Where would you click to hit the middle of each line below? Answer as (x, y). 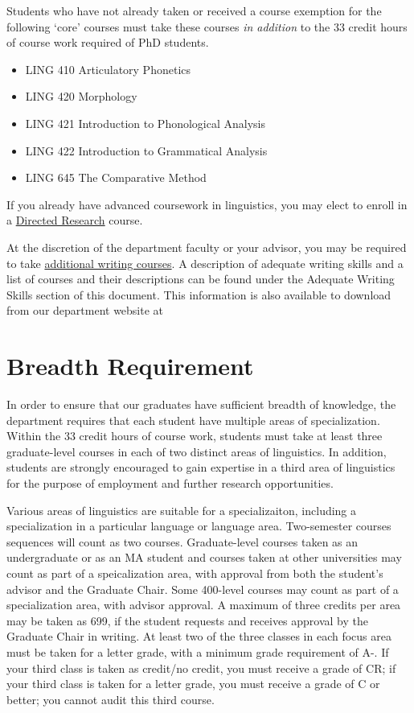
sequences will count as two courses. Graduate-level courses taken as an (182, 541)
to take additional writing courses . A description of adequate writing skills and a (205, 263)
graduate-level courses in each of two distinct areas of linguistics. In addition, (197, 451)
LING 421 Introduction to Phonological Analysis (146, 123)
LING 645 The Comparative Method (116, 177)
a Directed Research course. (75, 220)
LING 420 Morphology (81, 96)
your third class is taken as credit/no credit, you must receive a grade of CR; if (201, 668)
